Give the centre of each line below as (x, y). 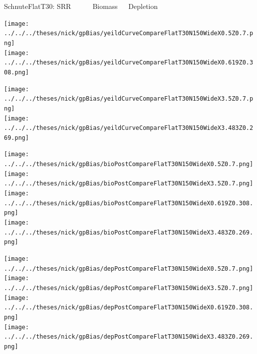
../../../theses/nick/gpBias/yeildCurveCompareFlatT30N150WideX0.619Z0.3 (129, 63)
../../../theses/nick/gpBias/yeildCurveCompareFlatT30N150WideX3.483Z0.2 (129, 128)
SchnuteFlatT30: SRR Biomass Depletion (81, 6)
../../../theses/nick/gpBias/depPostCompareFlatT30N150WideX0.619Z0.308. (129, 308)
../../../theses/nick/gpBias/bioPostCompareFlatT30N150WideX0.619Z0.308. (129, 203)
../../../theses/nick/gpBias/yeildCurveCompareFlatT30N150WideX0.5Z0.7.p (129, 33)
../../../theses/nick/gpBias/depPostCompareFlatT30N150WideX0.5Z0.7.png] (129, 268)
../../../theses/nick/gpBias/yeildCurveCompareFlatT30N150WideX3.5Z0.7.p (129, 99)
